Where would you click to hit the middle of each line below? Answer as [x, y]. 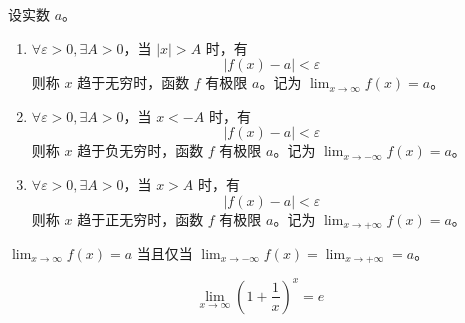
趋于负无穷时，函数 [140, 150]
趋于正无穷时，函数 [140, 218]
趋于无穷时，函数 [133, 82]
